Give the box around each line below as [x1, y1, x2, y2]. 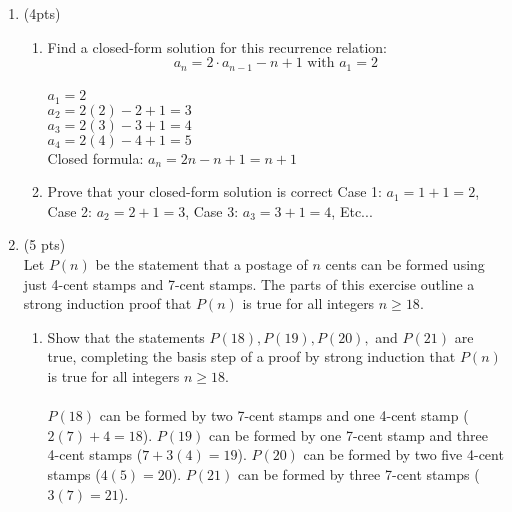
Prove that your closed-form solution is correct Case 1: [47, 181, 382, 202]
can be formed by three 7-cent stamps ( [237, 464, 480, 484]
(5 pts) [23, 234, 66, 255]
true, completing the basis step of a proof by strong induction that [47, 346, 456, 367]
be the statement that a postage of [95, 254, 308, 275]
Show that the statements [47, 326, 205, 347]
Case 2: [47, 200, 92, 221]
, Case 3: [185, 200, 239, 221]
